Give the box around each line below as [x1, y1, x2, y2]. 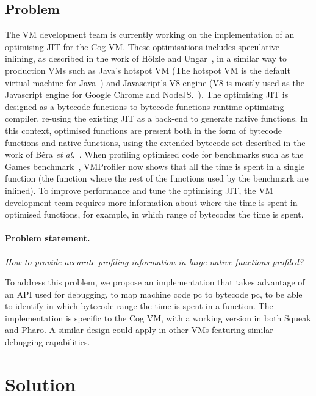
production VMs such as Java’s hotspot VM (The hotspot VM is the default [5, 64, 290, 76]
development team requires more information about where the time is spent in [5, 196, 298, 208]
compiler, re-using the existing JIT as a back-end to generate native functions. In [5, 112, 308, 125]
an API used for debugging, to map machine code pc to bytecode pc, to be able [5, 287, 303, 300]
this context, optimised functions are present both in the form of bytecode [5, 123, 282, 136]
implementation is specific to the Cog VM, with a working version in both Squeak [5, 311, 311, 324]
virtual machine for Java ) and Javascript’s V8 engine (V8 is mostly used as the [5, 76, 304, 89]
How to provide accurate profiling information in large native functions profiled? [5, 255, 304, 268]
